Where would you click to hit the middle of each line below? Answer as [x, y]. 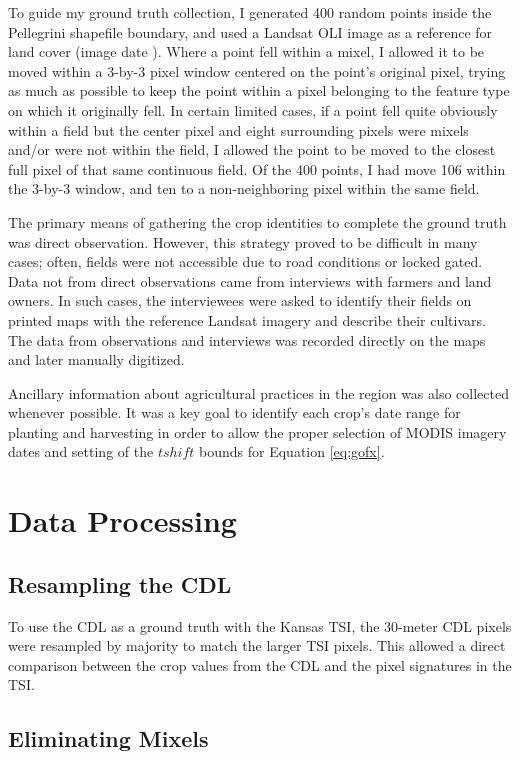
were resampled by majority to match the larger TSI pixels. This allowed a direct [257, 645]
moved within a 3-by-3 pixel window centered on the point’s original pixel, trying [257, 70]
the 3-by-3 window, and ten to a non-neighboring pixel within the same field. [244, 188]
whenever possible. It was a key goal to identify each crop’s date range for [234, 412]
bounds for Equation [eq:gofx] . [292, 451]
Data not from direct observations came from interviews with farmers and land [250, 280]
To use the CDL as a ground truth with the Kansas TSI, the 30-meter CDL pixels [260, 625]
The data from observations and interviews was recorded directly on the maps [247, 339]
